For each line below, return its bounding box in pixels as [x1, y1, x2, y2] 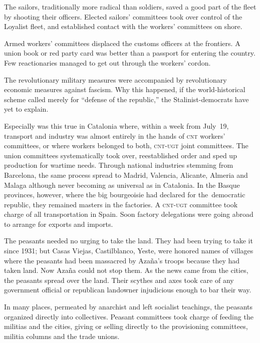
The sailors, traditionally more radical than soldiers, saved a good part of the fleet [4, 2, 256, 12]
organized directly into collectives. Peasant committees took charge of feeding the [4, 311, 253, 321]
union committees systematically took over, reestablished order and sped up [4, 150, 237, 160]
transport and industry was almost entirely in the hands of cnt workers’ [4, 130, 225, 141]
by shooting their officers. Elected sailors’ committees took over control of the [4, 11, 242, 22]
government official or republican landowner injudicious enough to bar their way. [4, 284, 251, 295]
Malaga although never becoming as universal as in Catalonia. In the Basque [4, 179, 240, 190]
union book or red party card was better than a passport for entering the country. [4, 48, 255, 58]
